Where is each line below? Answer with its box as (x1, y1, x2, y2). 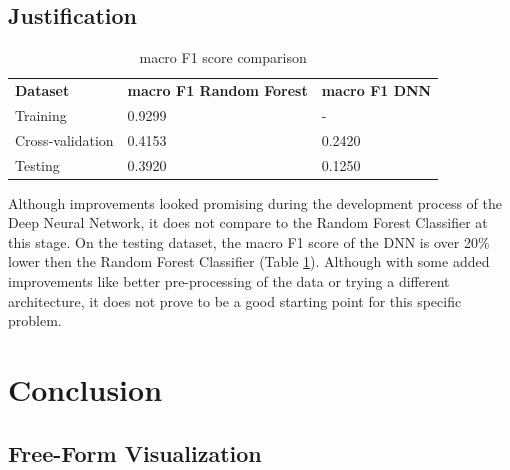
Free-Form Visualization (8, 437, 262, 468)
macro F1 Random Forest (127, 80, 308, 101)
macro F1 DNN (321, 80, 432, 101)
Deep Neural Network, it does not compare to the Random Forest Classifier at (8, 212, 488, 233)
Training (15, 104, 67, 125)
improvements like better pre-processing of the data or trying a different (8, 271, 450, 292)
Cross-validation (15, 129, 114, 150)
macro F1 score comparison (139, 47, 307, 68)
